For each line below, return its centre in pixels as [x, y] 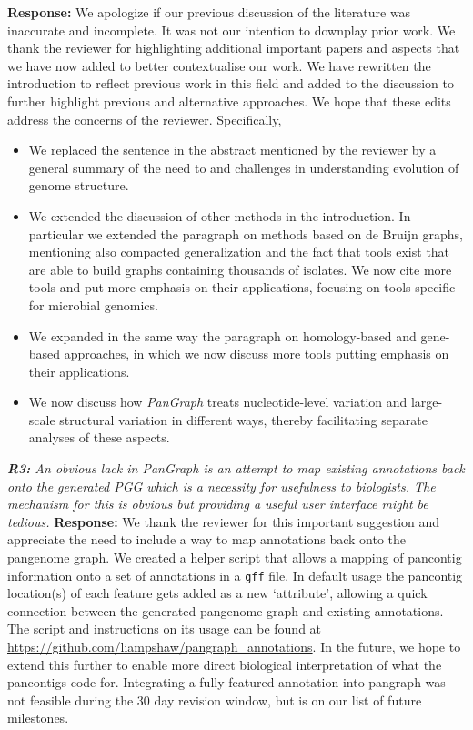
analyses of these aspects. [99, 437]
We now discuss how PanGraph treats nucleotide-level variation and [218, 402]
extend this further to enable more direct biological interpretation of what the [225, 664]
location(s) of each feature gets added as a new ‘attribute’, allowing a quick [217, 593]
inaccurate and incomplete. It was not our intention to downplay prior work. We [231, 30]
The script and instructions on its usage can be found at [165, 629]
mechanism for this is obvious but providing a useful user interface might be [218, 504]
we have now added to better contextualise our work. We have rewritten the [219, 65]
